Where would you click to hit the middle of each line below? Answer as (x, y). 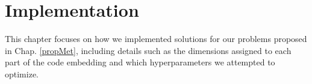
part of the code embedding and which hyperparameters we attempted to (140, 62)
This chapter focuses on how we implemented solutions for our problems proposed (156, 39)
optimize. (22, 73)
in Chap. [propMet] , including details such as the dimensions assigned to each (148, 50)
